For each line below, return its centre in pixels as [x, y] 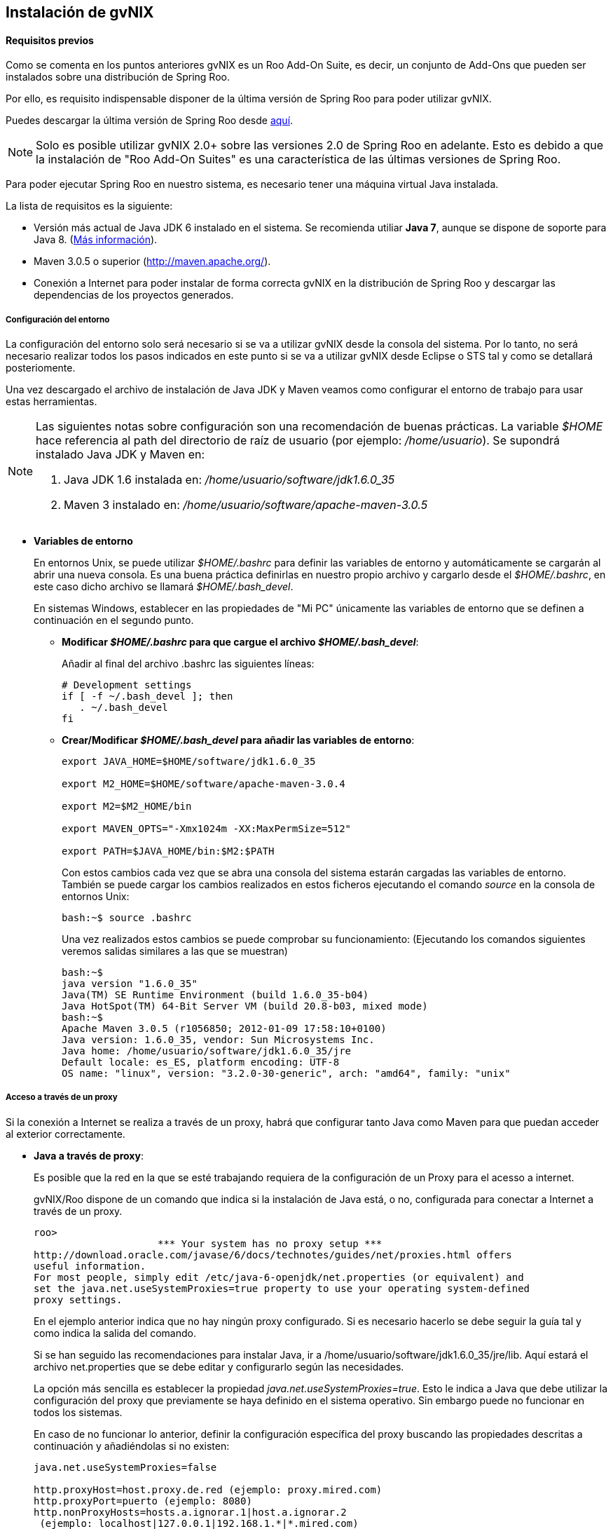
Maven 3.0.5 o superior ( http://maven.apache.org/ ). [152, 261]
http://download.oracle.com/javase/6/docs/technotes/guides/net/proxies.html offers [273, 1255]
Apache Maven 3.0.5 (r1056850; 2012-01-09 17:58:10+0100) [224, 1028]
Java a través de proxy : [89, 1155]
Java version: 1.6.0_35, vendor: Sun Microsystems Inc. [218, 1040]
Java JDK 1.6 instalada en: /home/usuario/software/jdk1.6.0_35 [229, 480]
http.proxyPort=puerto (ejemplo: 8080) [143, 1501]
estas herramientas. [51, 401]
